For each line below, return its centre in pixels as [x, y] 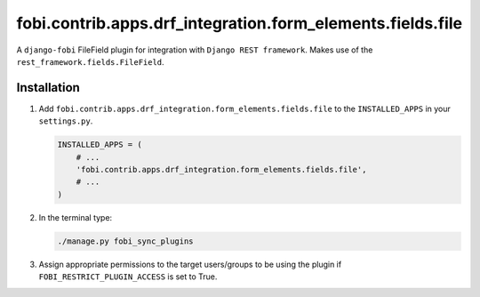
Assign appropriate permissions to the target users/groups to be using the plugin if [190, 264]
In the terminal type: [76, 217]
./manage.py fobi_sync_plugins [126, 241]
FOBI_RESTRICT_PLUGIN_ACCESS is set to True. [128, 277]
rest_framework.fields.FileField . [90, 61]
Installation [48, 88]
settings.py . [66, 121]
